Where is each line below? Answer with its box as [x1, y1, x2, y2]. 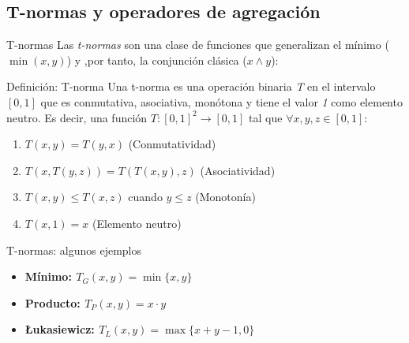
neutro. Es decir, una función [6, 109, 148, 125]
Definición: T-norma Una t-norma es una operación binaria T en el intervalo [6, 78, 376, 95]
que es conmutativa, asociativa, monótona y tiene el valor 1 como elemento [40, 93, 403, 110]
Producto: [24, 294, 81, 311]
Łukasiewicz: [24, 321, 95, 337]
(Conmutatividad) [128, 136, 216, 152]
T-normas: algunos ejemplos [6, 241, 141, 258]
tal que [249, 109, 283, 125]
